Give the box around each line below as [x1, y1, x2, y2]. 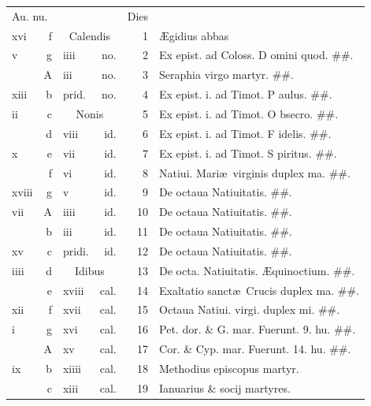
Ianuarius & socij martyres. [159, 379, 291, 396]
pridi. [62, 242, 89, 259]
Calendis [69, 27, 110, 43]
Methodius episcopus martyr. [159, 359, 299, 376]
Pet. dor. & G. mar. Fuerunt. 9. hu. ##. [159, 321, 356, 337]
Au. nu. [12, 7, 48, 24]
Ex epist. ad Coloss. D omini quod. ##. [159, 47, 354, 63]
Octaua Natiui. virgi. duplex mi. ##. [159, 301, 340, 318]
